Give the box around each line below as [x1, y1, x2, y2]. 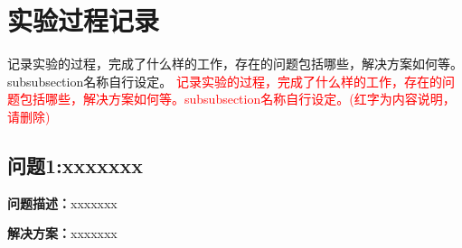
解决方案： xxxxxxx [7, 224, 118, 243]
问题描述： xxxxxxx [7, 193, 118, 212]
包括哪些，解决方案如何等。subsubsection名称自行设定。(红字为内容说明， [19, 89, 456, 108]
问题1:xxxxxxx [7, 151, 144, 179]
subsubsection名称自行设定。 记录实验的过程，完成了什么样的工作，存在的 [7, 71, 442, 90]
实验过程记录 [7, 2, 160, 39]
